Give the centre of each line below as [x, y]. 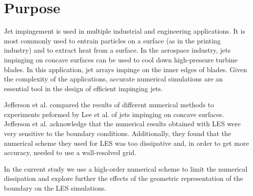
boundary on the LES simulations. [55, 188]
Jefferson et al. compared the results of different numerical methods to [109, 105]
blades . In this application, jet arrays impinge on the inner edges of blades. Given [126, 69]
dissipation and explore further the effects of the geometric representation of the [124, 178]
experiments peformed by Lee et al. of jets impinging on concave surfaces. [114, 114]
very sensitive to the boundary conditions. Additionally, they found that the [117, 133]
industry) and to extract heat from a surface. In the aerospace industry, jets [117, 50]
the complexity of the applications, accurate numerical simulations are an [114, 79]
